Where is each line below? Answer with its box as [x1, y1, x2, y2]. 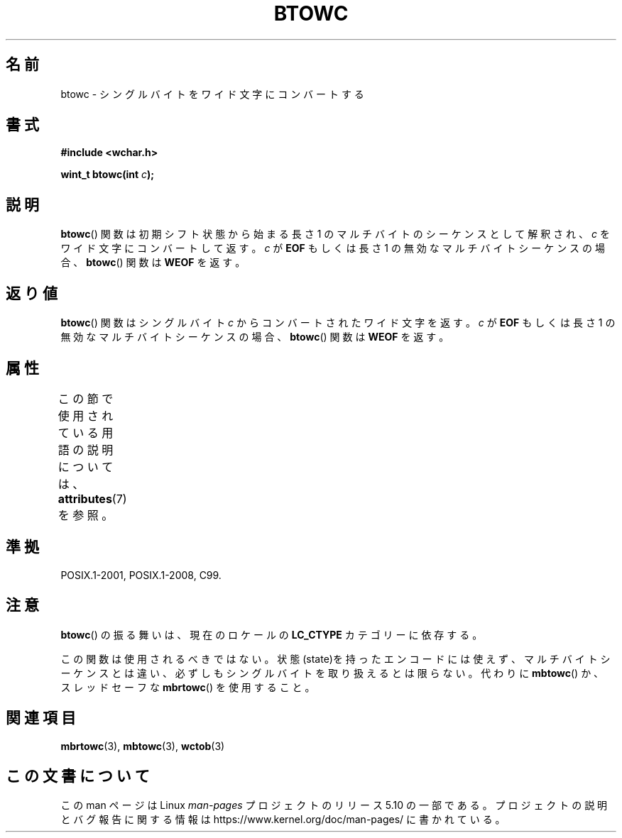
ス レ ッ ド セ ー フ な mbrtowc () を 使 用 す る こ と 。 [60, 680, 315, 693]
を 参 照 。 [58, 507, 114, 522]
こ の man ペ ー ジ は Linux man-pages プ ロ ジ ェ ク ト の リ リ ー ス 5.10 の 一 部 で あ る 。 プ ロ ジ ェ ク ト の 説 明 [60, 799, 608, 812]
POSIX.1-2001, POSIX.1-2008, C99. [60, 568, 222, 581]
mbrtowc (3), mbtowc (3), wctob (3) [60, 739, 225, 752]
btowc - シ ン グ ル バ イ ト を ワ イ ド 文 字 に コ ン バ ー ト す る [60, 87, 364, 100]
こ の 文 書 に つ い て [6, 766, 150, 785]
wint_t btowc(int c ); [60, 168, 155, 181]
